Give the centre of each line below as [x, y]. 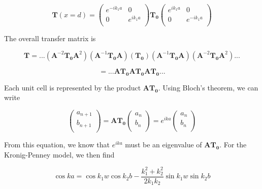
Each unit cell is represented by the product [73, 87]
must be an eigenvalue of [163, 144]
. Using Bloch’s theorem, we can [208, 87]
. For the [233, 144]
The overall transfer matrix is [50, 38]
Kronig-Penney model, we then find [59, 154]
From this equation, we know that [57, 144]
